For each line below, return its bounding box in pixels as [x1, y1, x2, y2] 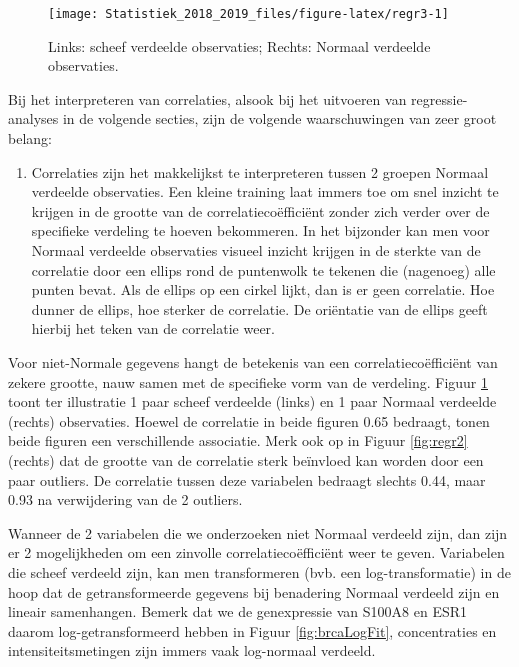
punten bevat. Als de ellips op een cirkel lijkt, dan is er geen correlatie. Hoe [31, 279, 495, 300]
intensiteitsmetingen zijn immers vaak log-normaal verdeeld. [8, 640, 376, 661]
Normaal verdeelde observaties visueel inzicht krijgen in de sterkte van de [31, 240, 481, 260]
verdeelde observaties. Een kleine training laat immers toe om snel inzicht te [31, 181, 499, 202]
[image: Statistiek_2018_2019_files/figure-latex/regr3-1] [48, 7, 449, 21]
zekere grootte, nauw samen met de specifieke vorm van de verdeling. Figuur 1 [8, 371, 488, 392]
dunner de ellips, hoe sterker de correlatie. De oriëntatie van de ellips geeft [31, 298, 488, 319]
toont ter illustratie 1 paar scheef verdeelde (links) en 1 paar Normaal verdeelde [8, 391, 497, 412]
